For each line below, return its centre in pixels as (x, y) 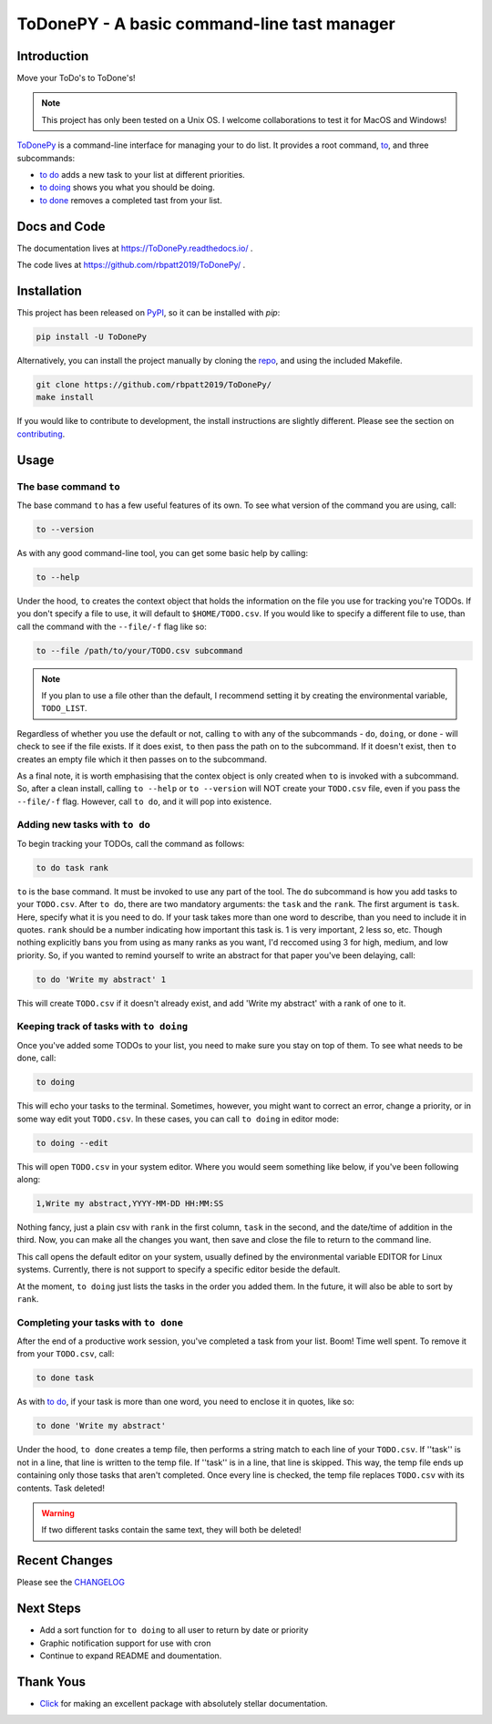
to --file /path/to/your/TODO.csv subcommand (139, 650)
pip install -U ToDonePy (92, 336)
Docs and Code (61, 227)
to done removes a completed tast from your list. (131, 200)
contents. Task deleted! (61, 1488)
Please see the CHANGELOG (71, 1583)
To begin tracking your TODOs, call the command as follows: (131, 843)
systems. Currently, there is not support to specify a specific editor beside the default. (179, 1270)
